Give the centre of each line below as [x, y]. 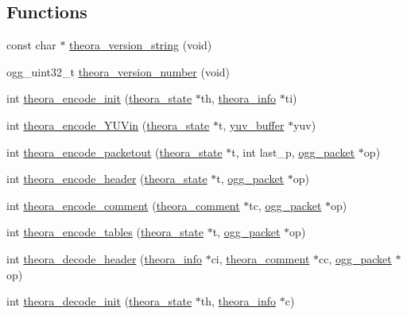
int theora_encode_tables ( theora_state [105, 232]
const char [31, 45]
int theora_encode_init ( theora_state [99, 98]
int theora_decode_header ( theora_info [104, 258]
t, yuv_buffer [251, 124]
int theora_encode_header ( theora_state [107, 179]
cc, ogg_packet [355, 258]
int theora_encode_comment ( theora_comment [123, 205]
